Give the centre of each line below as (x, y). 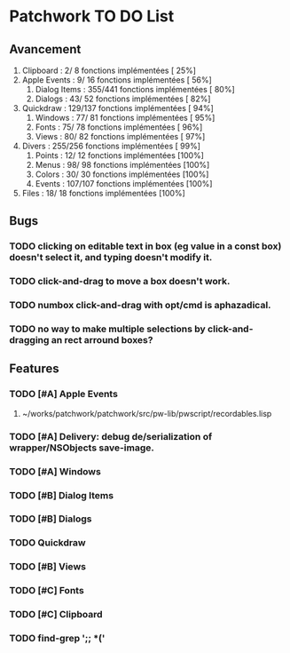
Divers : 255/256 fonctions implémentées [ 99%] (111, 146)
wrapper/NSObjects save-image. (82, 448)
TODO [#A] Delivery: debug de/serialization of (111, 436)
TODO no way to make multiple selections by (107, 329)
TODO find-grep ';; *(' (57, 639)
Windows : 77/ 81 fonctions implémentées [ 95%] (125, 118)
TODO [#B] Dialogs (51, 519)
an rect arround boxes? (102, 340)
